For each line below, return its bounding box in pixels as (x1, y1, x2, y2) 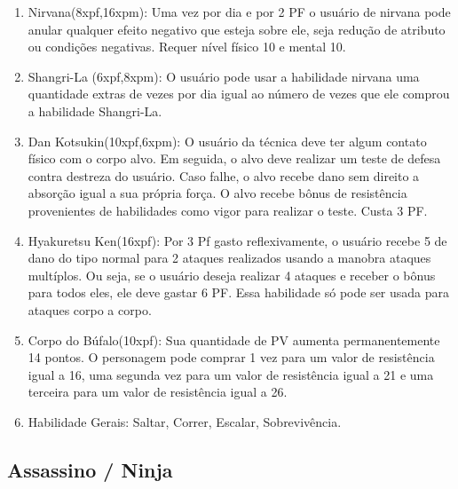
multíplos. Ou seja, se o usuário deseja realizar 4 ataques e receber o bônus (28, 265, 436, 284)
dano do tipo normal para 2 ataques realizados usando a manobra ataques (28, 248, 431, 267)
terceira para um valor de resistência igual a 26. (28, 383, 288, 401)
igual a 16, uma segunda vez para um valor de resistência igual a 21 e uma (28, 365, 434, 383)
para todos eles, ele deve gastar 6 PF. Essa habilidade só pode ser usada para (28, 283, 450, 302)
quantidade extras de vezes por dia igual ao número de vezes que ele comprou (28, 84, 450, 103)
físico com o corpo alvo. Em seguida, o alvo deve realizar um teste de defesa (28, 149, 441, 168)
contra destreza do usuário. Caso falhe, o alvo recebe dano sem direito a (28, 166, 420, 185)
